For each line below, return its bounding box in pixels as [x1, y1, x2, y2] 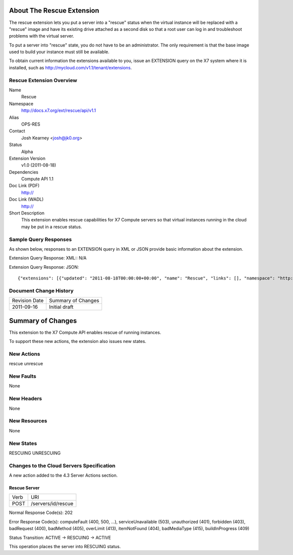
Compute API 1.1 [21, 176, 54, 182]
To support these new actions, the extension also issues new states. [9, 339, 146, 344]
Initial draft [49, 303, 74, 310]
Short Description [9, 210, 45, 216]
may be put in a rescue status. [21, 224, 83, 230]
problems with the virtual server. [9, 33, 74, 39]
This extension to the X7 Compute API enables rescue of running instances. [9, 329, 161, 335]
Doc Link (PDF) [9, 183, 40, 189]
